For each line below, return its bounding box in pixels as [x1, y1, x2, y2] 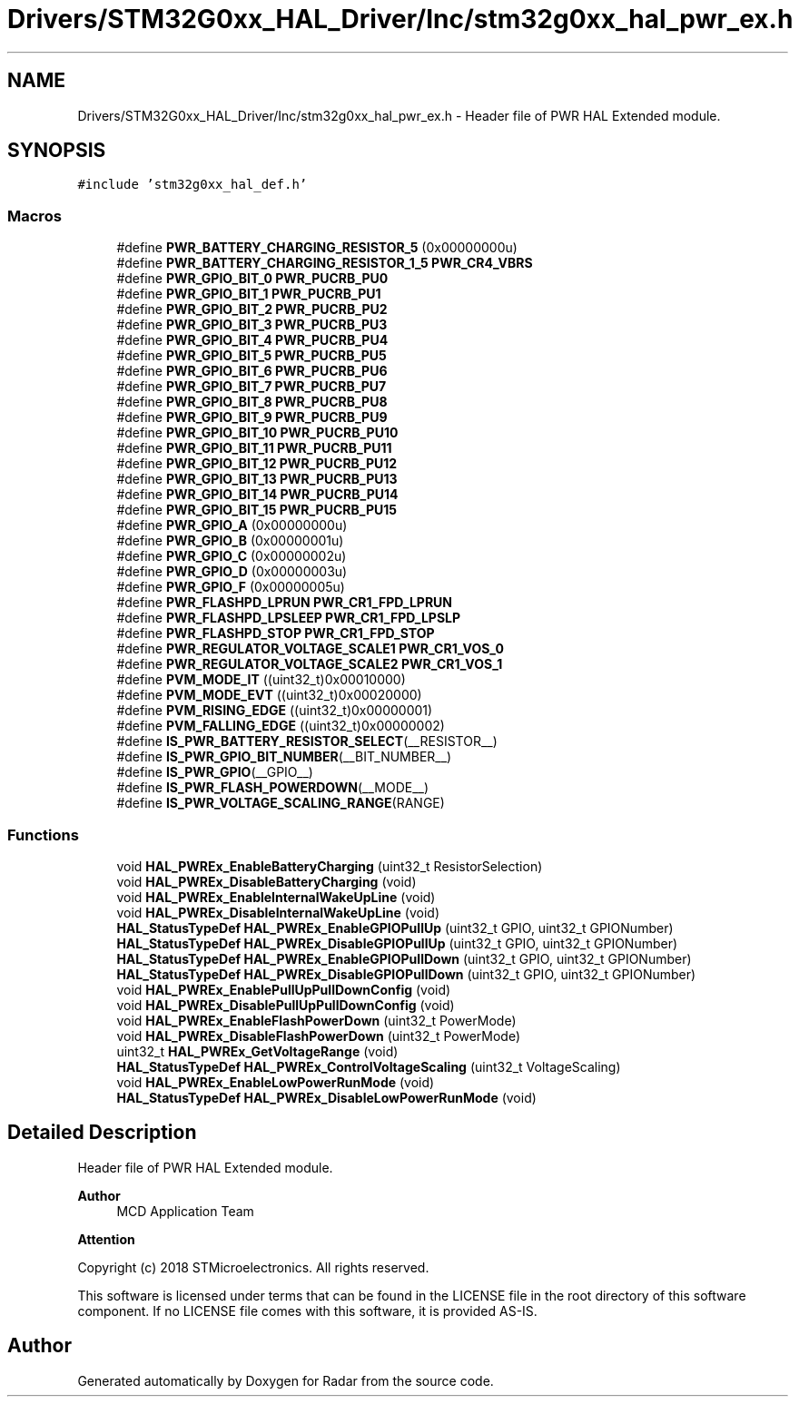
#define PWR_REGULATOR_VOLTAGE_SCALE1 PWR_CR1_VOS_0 [116, 641, 504, 657]
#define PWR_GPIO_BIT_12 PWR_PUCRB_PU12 [116, 456, 398, 472]
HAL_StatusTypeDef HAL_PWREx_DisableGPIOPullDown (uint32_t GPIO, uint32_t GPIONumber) [116, 966, 696, 982]
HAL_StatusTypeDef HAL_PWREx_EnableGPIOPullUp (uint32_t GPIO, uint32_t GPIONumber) [116, 919, 674, 936]
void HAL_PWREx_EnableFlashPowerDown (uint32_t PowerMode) [116, 1012, 517, 1028]
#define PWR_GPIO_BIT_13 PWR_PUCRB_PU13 [116, 471, 398, 487]
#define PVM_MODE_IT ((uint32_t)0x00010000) [116, 672, 406, 688]
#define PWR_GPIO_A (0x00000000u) [116, 517, 348, 534]
